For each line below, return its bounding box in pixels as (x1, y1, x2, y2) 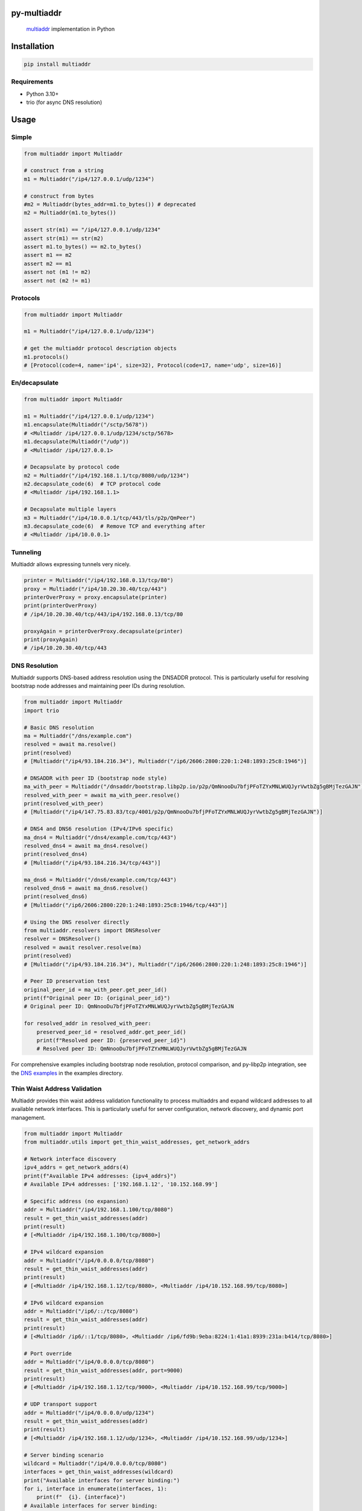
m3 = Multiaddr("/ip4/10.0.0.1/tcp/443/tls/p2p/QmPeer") (24, 514, 196, 521)
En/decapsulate (11, 378, 59, 387)
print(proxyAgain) (24, 636, 78, 643)
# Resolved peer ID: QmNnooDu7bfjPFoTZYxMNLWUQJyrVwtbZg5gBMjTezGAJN (36, 1046, 247, 1052)
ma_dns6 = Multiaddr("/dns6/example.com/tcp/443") (24, 876, 177, 883)
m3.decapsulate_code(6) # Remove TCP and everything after (24, 523, 206, 530)
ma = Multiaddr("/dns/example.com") (24, 732, 133, 739)
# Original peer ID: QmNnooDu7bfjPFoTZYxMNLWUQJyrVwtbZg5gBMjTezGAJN (24, 1003, 234, 1010)
